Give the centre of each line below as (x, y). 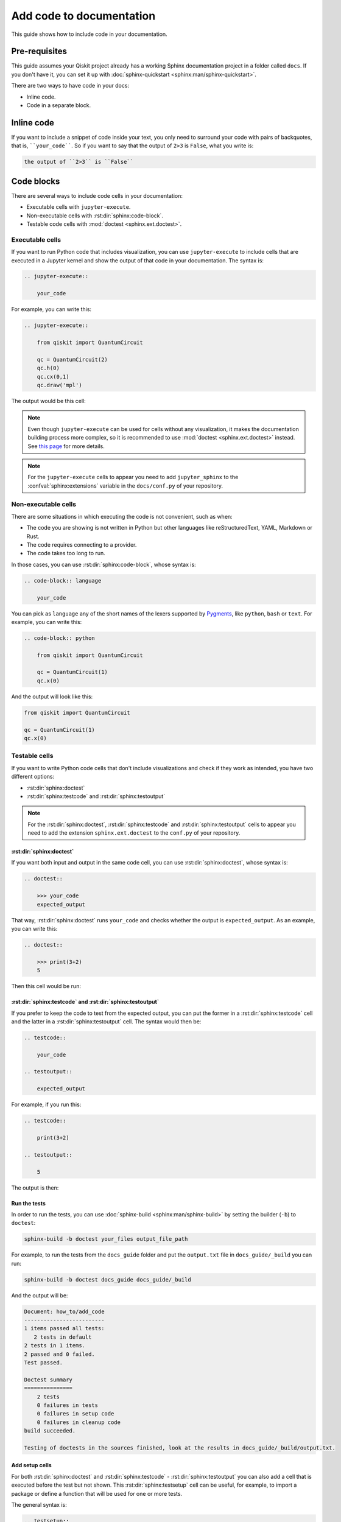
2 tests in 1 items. (54, 1346)
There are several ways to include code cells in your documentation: (97, 195)
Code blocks (36, 181)
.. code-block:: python (60, 638)
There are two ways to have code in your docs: (70, 86)
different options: (33, 777)
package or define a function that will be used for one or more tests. (97, 1493)
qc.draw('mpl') (59, 385)
